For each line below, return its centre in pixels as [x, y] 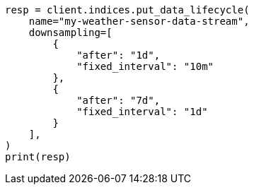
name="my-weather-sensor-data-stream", [139, 21]
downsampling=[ [70, 32]
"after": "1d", [119, 55]
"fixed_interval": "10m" [145, 66]
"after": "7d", [119, 100]
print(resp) [38, 157]
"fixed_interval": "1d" [142, 112]
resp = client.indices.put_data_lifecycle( [127, 10]
